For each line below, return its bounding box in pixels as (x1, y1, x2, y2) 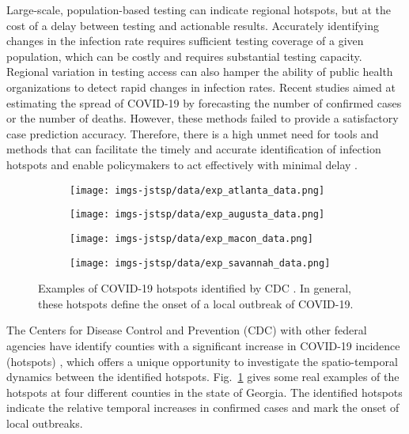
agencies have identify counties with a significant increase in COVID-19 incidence (6, 337, 400, 353)
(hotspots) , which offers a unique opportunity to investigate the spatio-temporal (6, 353, 398, 369)
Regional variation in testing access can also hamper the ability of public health (6, 63, 393, 80)
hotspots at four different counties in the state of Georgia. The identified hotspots (6, 383, 403, 400)
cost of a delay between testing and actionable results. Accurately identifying (6, 17, 379, 33)
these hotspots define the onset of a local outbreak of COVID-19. (38, 295, 354, 311)
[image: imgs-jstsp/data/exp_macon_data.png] (70, 232, 313, 244)
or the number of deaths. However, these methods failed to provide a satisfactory (6, 110, 399, 126)
